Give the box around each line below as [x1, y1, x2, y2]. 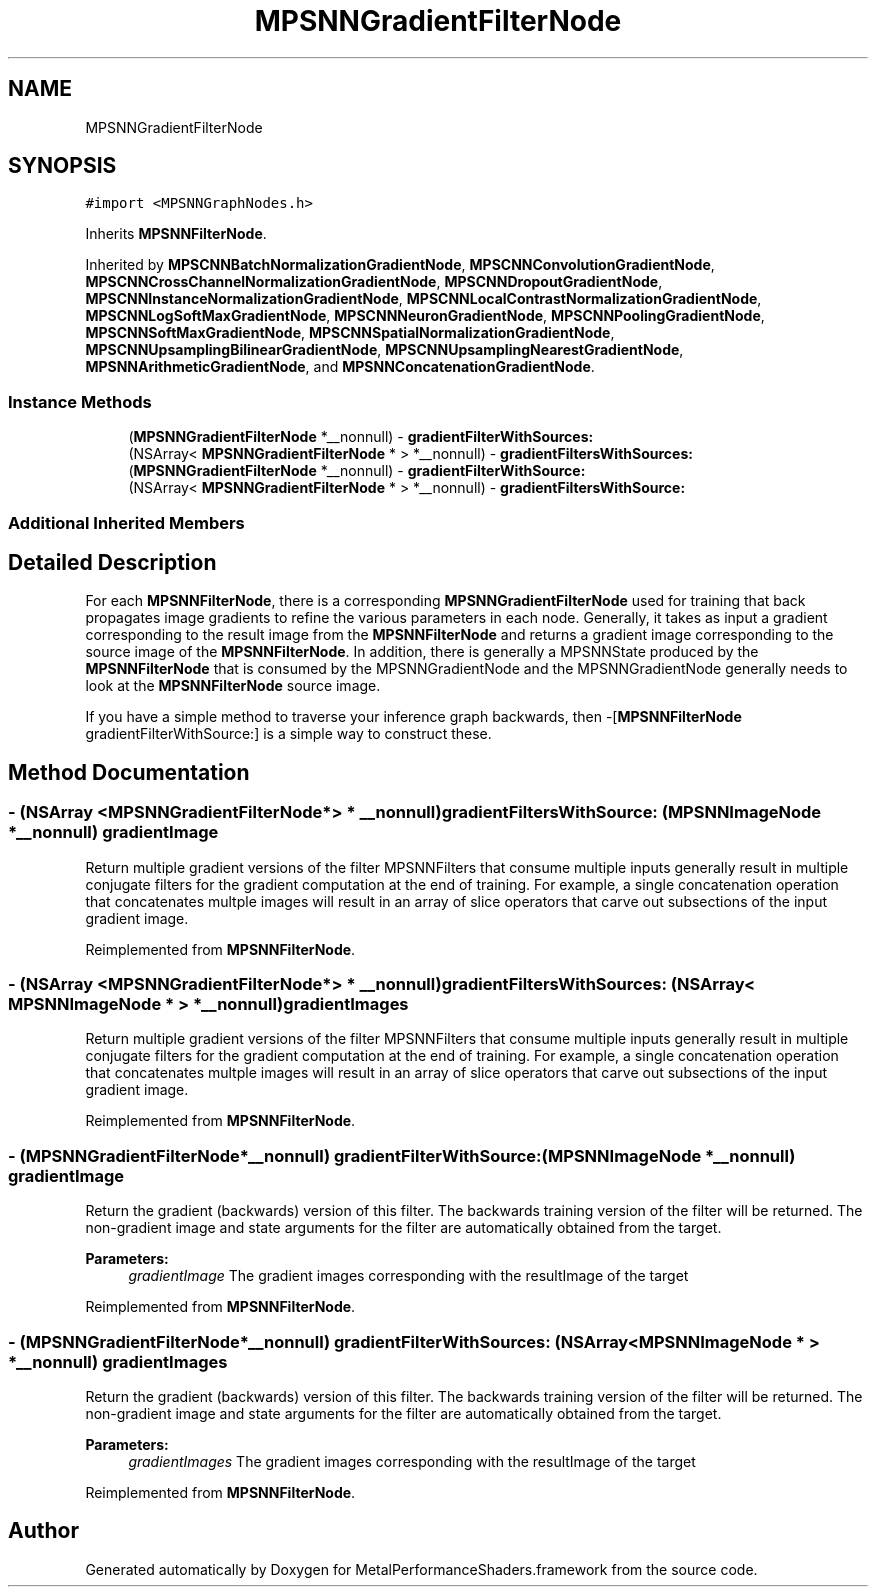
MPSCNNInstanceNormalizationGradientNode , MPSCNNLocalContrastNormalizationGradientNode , [85, 290, 762, 308]
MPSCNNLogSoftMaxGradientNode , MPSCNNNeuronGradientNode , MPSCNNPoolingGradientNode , [85, 307, 765, 325]
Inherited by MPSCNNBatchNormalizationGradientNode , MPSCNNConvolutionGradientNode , [85, 256, 715, 274]
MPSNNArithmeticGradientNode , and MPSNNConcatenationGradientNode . [85, 358, 595, 376]
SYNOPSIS [8, 153, 117, 179]
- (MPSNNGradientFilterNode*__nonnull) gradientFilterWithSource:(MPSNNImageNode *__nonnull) [8, 1145, 796, 1166]
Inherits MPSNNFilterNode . [85, 225, 267, 243]
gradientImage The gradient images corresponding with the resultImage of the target [128, 1267, 689, 1285]
